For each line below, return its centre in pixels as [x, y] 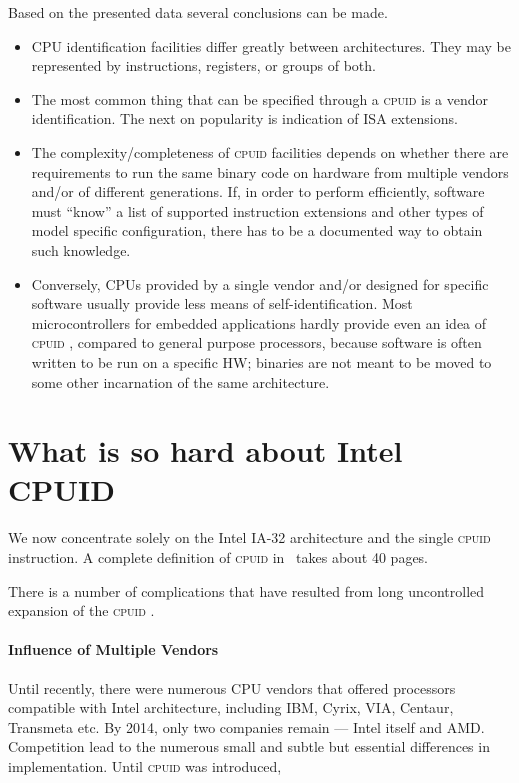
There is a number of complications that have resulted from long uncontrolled [246, 590]
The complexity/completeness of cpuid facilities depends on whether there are [270, 151]
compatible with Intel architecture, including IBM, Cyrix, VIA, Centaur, [231, 707]
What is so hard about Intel [205, 450]
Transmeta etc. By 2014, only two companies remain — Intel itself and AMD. [246, 726]
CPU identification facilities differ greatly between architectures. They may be [271, 45]
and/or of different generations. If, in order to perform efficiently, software [258, 191]
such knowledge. [81, 249]
